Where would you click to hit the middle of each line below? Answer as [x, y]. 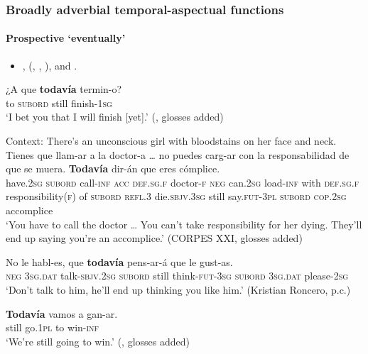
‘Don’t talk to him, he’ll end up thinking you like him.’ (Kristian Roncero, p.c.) [178, 289]
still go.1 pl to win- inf [53, 327]
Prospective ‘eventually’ [66, 38]
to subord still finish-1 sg [59, 103]
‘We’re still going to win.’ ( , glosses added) [98, 341]
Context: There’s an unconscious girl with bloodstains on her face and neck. [171, 141]
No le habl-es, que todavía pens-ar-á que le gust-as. [119, 261]
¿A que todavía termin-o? [64, 89]
